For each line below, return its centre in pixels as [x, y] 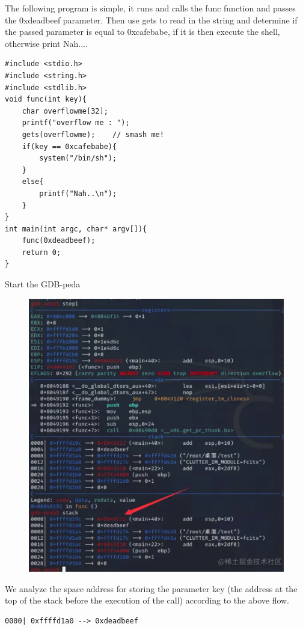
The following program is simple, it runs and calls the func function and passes [150, 8]
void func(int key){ [46, 99]
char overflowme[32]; [65, 111]
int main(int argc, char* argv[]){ [76, 229]
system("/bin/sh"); [78, 158]
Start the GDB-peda [43, 284]
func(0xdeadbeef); [59, 241]
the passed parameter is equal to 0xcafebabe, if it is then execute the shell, [142, 32]
